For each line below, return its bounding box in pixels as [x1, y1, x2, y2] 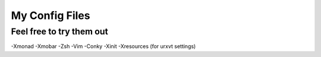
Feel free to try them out [11, 26, 108, 37]
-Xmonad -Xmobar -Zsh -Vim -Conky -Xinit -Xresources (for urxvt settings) [11, 43, 196, 50]
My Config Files [11, 9, 90, 22]
